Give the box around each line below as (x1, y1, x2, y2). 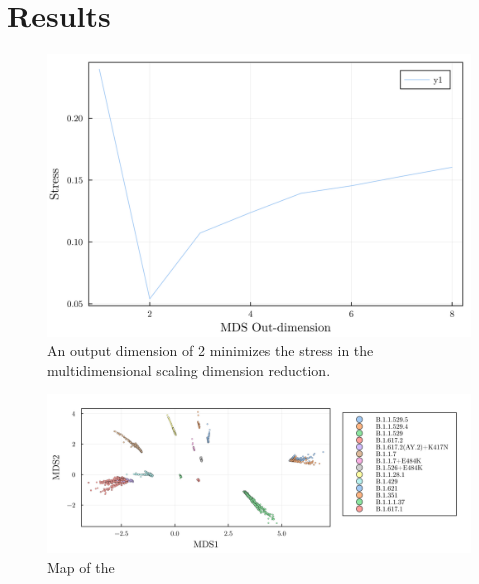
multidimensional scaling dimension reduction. (47, 359, 331, 380)
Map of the (47, 556, 115, 577)
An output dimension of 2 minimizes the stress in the (47, 340, 374, 361)
